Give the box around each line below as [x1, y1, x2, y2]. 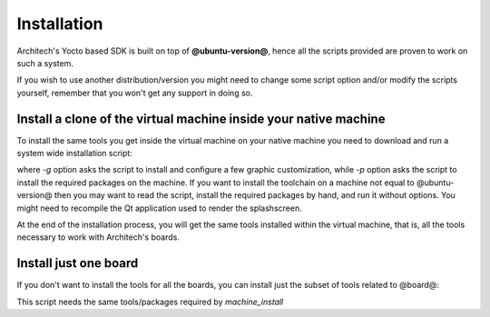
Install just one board [16, 255, 139, 272]
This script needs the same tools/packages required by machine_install [16, 296, 284, 307]
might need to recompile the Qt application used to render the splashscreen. [16, 203, 303, 213]
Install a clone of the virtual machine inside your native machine [16, 111, 386, 126]
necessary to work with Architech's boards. [16, 232, 181, 243]
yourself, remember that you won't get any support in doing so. [16, 87, 253, 98]
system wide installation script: [16, 148, 133, 159]
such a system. [16, 57, 74, 68]
